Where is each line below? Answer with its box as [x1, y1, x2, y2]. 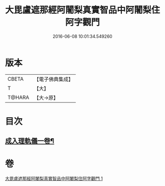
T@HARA [7, 94, 29, 101]
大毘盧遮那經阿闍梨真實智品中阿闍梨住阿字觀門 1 [5, 176, 103, 182]
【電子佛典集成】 [34, 76, 74, 83]
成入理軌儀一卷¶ [5, 137, 55, 145]
